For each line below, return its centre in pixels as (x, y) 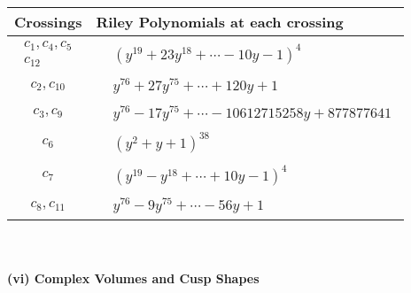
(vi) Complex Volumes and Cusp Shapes (133, 278)
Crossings (48, 22)
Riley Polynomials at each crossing (220, 22)
